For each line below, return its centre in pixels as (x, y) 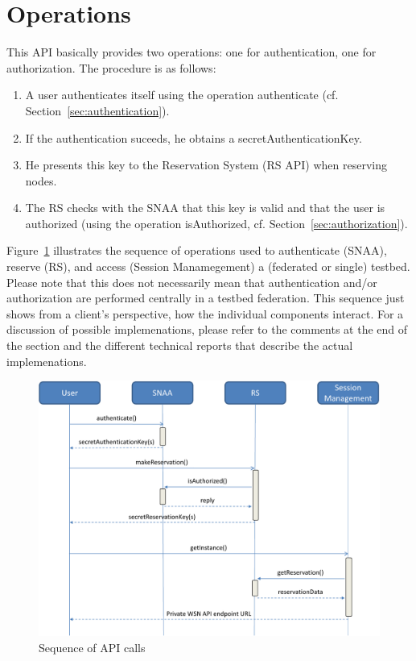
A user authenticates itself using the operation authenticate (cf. (182, 95)
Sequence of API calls (92, 647)
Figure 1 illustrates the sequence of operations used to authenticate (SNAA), (197, 250)
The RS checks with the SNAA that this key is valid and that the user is (205, 208)
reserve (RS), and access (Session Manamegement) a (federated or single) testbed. (208, 266)
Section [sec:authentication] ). (97, 110)
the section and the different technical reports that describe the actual (180, 345)
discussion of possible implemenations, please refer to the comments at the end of (207, 329)
